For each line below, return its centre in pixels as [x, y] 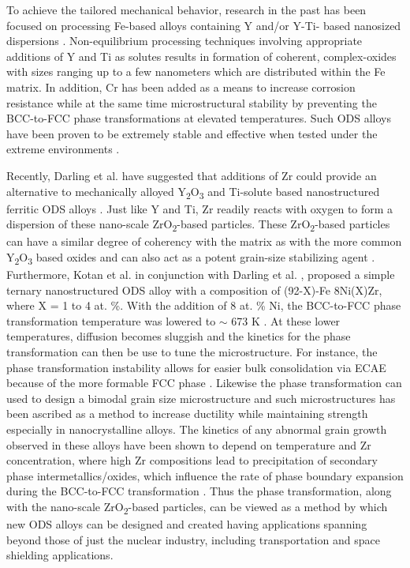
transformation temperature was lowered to [111, 320]
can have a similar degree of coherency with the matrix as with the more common [204, 241]
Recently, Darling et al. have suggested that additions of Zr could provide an [192, 175]
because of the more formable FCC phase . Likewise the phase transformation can [204, 383]
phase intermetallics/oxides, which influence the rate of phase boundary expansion [205, 475]
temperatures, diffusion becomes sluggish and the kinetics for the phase [179, 336]
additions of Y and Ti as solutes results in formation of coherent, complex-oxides [201, 56]
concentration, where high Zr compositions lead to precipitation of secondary [192, 460]
